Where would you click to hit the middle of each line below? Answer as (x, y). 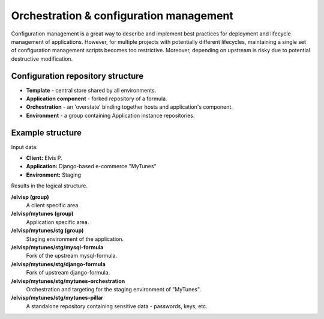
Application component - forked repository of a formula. (97, 99)
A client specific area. (53, 205)
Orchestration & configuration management (122, 16)
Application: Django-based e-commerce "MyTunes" (91, 166)
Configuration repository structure (77, 76)
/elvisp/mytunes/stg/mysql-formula (57, 247)
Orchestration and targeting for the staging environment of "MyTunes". (113, 289)
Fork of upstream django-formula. (68, 273)
